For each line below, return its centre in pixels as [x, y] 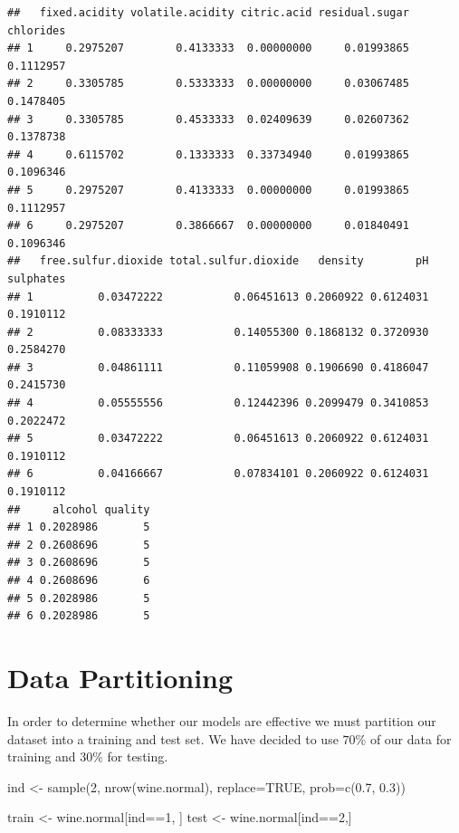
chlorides [37, 30]
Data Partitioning [120, 677]
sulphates [37, 278]
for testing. [138, 756]
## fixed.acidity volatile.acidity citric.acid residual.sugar [208, 13]
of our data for [411, 738]
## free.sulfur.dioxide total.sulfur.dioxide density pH [218, 261]
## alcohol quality [79, 509]
